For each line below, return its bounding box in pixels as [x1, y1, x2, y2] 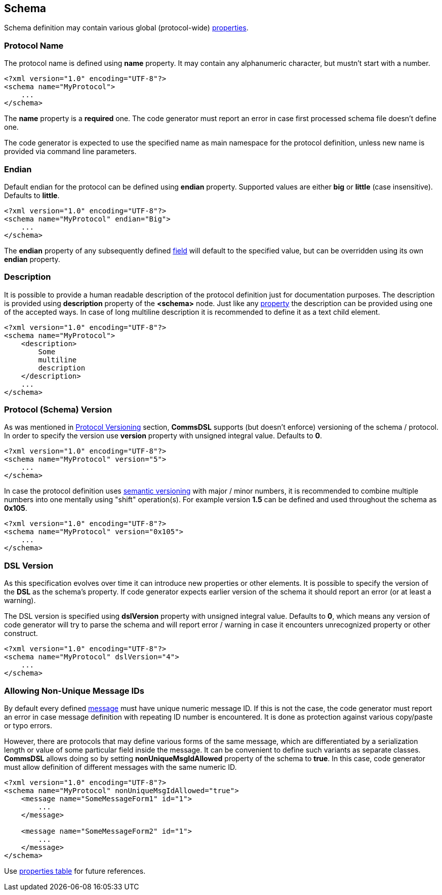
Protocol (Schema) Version [4, 404, 112, 415]
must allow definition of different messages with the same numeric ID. [4, 762, 237, 771]
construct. [4, 629, 38, 638]
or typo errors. [4, 721, 53, 730]
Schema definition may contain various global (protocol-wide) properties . [4, 23, 249, 32]
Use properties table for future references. [4, 866, 146, 875]
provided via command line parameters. [4, 147, 137, 156]
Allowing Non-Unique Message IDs [4, 685, 145, 696]
